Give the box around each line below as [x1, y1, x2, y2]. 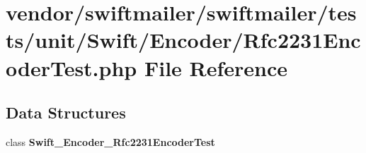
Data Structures [6, 102, 126, 123]
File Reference [144, 53, 288, 82]
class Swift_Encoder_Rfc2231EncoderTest [6, 134, 215, 149]
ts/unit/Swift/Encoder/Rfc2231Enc [6, 25, 361, 54]
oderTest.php [6, 53, 137, 82]
